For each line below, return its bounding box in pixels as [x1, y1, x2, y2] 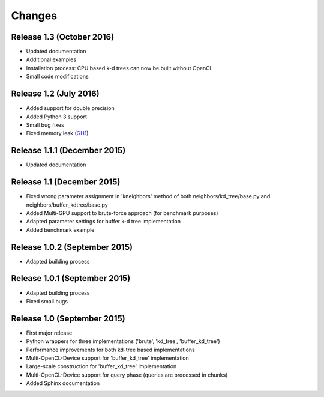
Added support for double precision [26, 105, 115, 112]
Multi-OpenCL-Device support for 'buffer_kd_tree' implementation [26, 354, 189, 362]
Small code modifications [26, 73, 89, 80]
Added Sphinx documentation [26, 380, 100, 387]
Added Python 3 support [26, 113, 87, 120]
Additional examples [26, 56, 77, 63]
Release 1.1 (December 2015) [11, 177, 121, 187]
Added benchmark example [26, 226, 95, 234]
